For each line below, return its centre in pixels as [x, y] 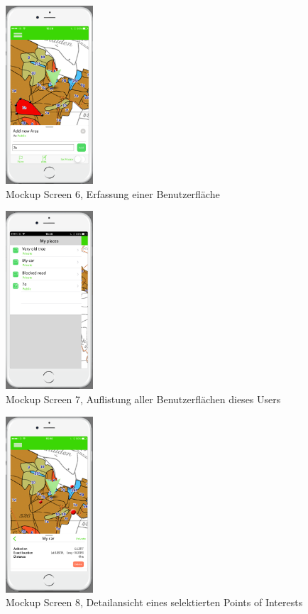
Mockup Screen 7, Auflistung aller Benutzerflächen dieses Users [143, 399]
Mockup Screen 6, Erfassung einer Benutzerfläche [113, 193]
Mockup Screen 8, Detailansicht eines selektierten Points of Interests [154, 602]
